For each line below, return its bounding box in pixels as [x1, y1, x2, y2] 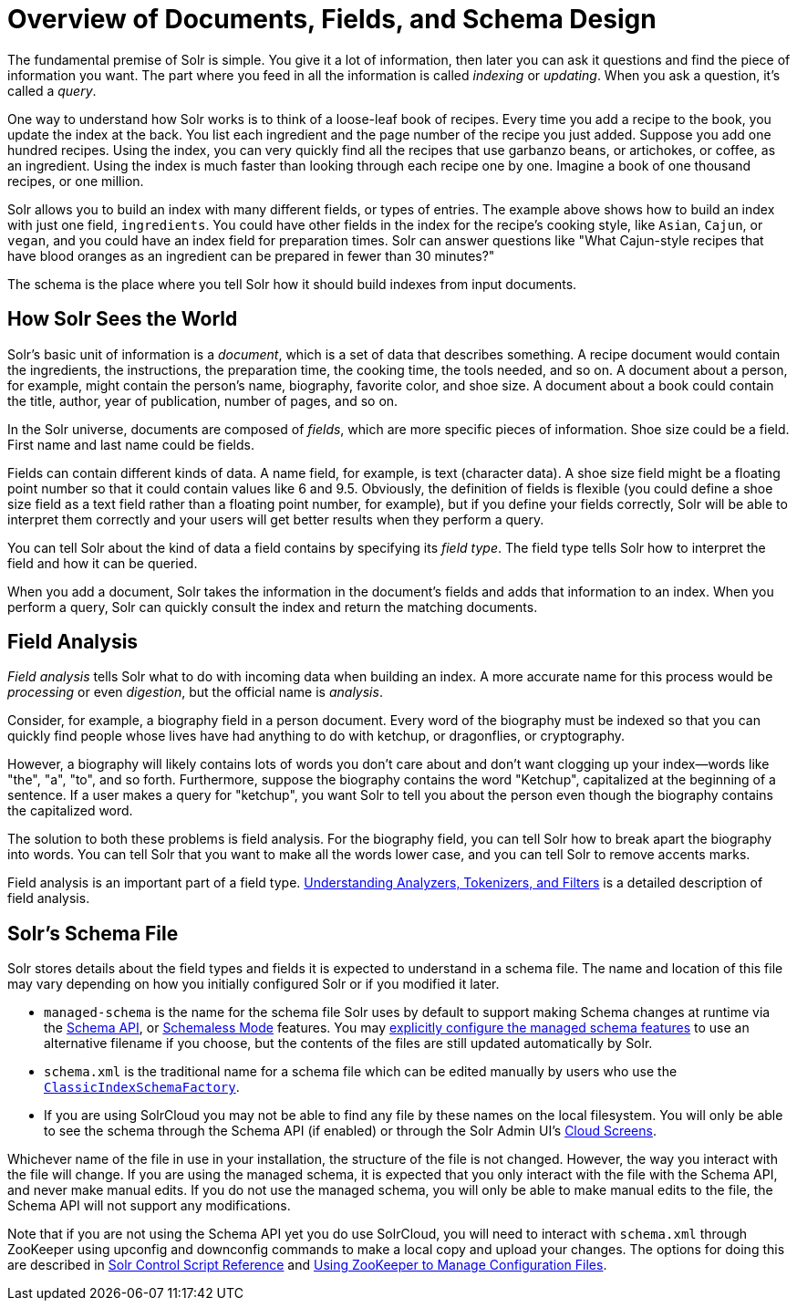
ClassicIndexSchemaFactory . [44, 1079, 240, 1095]
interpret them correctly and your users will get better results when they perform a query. [7, 511, 544, 527]
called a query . [7, 82, 97, 99]
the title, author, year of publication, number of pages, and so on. [7, 392, 398, 409]
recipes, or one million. [7, 172, 144, 189]
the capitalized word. [7, 803, 133, 819]
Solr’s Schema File [7, 921, 179, 945]
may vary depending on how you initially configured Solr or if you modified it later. [7, 976, 500, 992]
